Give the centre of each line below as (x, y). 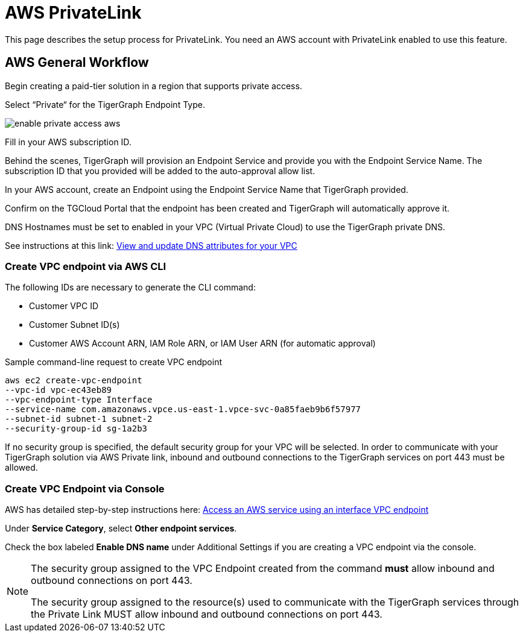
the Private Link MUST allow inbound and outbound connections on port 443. (207, 614)
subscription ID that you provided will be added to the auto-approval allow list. (160, 171)
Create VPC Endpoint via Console (85, 488)
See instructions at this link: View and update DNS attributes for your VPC (151, 245)
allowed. (21, 468)
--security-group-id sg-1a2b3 (76, 429)
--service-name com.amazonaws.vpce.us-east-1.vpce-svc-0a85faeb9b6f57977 (183, 409)
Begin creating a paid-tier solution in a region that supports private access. (154, 86)
